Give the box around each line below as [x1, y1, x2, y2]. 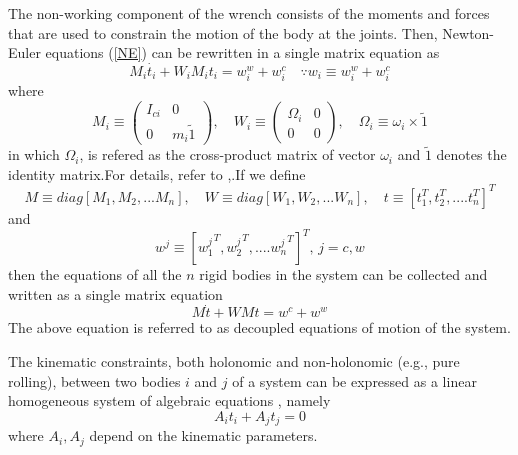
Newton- [442, 22, 495, 43]
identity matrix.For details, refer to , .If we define [8, 163, 306, 184]
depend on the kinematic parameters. [89, 425, 318, 446]
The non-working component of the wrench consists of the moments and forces [8, 3, 490, 23]
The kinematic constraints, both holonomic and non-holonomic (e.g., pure [8, 351, 460, 371]
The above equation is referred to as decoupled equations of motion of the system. [8, 317, 511, 338]
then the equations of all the [8, 264, 182, 284]
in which [8, 144, 60, 165]
